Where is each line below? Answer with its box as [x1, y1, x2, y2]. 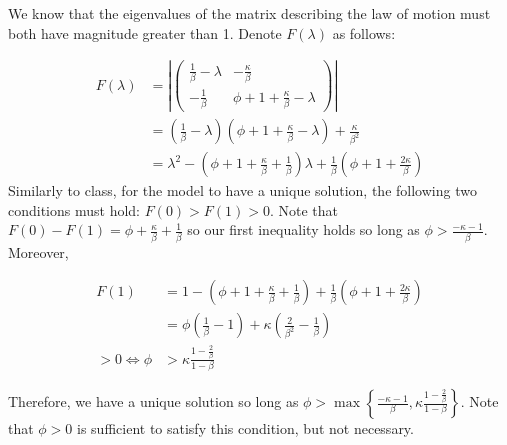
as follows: [332, 22, 396, 43]
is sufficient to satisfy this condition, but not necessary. [77, 418, 414, 439]
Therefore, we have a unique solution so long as [8, 391, 299, 412]
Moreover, [8, 241, 69, 262]
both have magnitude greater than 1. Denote [8, 22, 282, 43]
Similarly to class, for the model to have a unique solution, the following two [8, 180, 477, 201]
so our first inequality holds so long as [187, 219, 420, 240]
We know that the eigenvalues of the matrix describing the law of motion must [8, 3, 491, 23]
